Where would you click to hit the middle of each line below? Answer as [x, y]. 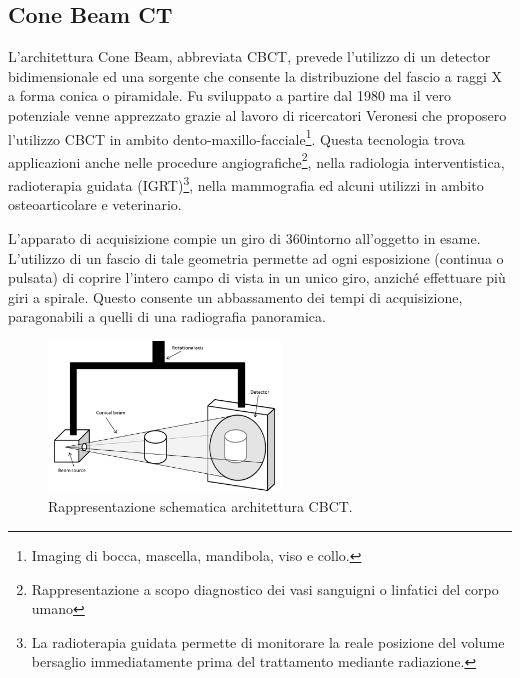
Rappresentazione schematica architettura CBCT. [200, 506]
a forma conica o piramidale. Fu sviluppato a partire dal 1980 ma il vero [230, 95]
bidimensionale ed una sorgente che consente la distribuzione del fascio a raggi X [255, 75]
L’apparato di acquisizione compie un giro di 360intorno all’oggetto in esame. [244, 237]
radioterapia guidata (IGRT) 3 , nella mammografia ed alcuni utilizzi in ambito [246, 183]
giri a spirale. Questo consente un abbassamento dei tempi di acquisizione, [235, 296]
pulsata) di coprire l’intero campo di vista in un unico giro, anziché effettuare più [257, 277]
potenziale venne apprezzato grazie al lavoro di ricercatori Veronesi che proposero [257, 114]
